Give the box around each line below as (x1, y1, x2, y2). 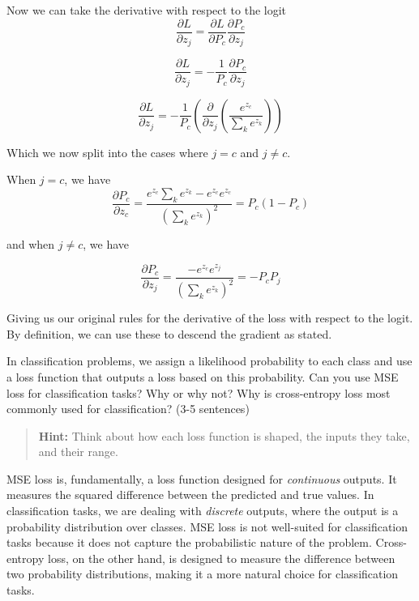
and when (6, 235, 55, 252)
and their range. (38, 443, 118, 460)
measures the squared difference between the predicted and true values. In (6, 486, 374, 503)
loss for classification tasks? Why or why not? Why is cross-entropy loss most (6, 384, 391, 401)
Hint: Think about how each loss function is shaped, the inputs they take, (38, 427, 410, 444)
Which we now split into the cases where (6, 143, 208, 160)
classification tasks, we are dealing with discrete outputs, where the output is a (6, 502, 399, 519)
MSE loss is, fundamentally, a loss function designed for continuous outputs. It (6, 470, 397, 487)
